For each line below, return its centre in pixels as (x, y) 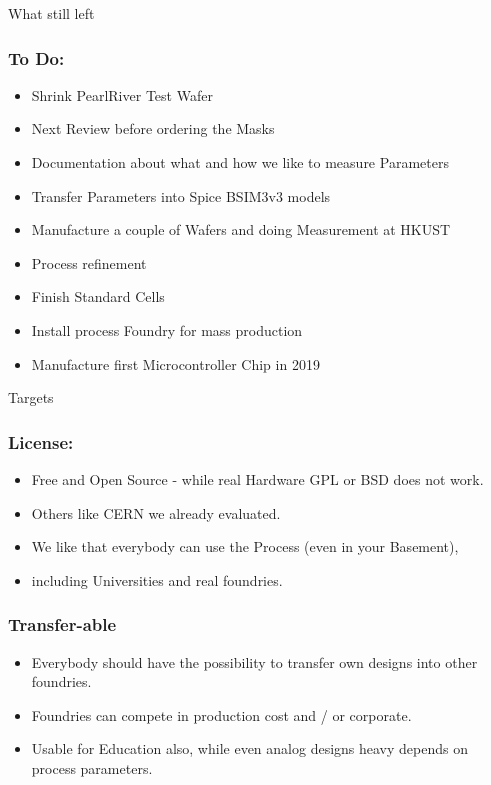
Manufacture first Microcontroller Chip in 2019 (175, 363)
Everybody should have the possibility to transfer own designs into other (254, 661)
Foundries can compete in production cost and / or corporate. (221, 714)
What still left (51, 13)
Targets (31, 397)
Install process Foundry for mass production (167, 329)
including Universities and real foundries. (157, 579)
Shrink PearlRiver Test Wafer (122, 94)
